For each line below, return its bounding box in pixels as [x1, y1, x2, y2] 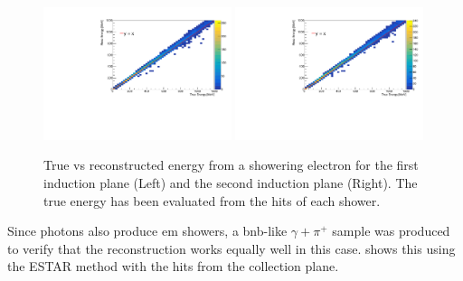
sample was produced [332, 221, 450, 240]
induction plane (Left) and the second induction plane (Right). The [43, 173, 418, 192]
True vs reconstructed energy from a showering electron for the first [43, 155, 419, 174]
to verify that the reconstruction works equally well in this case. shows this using [7, 239, 456, 258]
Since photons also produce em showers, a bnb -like [7, 221, 288, 240]
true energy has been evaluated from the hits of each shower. [43, 191, 381, 210]
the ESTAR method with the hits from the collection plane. [7, 257, 339, 276]
